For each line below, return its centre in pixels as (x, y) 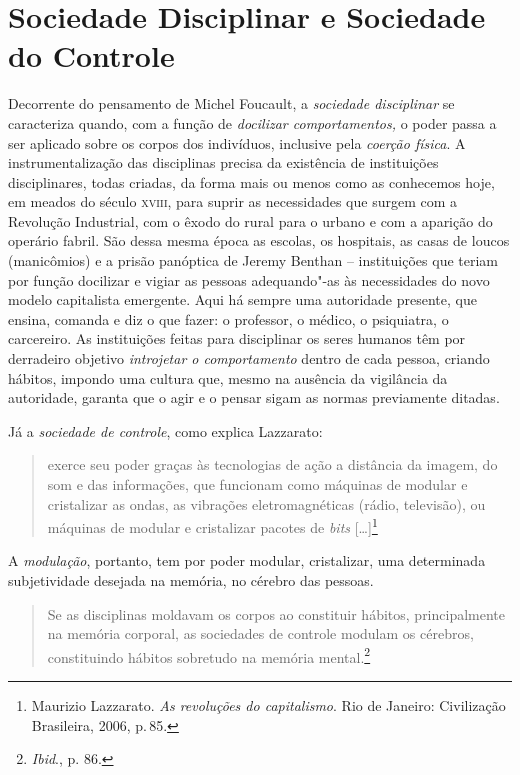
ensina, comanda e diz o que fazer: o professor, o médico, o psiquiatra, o (228, 318)
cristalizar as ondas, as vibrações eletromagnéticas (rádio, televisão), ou (266, 503)
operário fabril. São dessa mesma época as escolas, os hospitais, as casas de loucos (259, 240)
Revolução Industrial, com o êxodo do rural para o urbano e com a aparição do (250, 220)
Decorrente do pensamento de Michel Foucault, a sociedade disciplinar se (231, 103)
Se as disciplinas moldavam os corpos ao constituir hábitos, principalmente (276, 613)
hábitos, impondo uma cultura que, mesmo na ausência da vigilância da (228, 377)
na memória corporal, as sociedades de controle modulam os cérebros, (260, 633)
